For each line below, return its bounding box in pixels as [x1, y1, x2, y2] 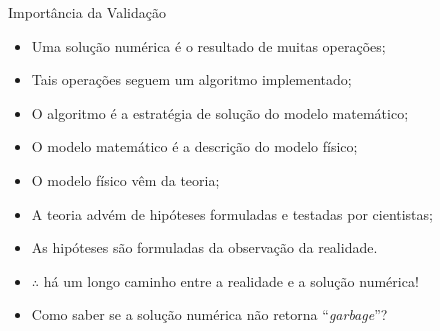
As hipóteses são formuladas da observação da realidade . [31, 237, 378, 258]
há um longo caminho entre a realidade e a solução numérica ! [43, 270, 419, 291]
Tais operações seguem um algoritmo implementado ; [31, 69, 352, 90]
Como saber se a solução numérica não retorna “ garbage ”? [31, 304, 388, 325]
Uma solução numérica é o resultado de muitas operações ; [31, 35, 386, 56]
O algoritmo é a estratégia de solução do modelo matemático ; [31, 102, 409, 123]
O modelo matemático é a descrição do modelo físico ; [31, 136, 358, 157]
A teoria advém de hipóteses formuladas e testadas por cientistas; [31, 203, 433, 224]
